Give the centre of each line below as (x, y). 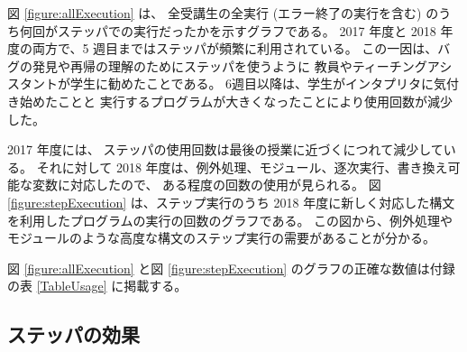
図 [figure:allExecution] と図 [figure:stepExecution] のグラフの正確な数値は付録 (231, 268)
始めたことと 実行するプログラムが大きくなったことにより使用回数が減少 (236, 101)
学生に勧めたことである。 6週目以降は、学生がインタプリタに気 (258, 83)
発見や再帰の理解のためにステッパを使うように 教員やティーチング (229, 65)
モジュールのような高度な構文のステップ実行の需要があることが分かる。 (222, 238)
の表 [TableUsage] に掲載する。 (97, 286)
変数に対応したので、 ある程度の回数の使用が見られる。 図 (206, 185)
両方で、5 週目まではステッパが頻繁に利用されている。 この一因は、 (235, 48)
